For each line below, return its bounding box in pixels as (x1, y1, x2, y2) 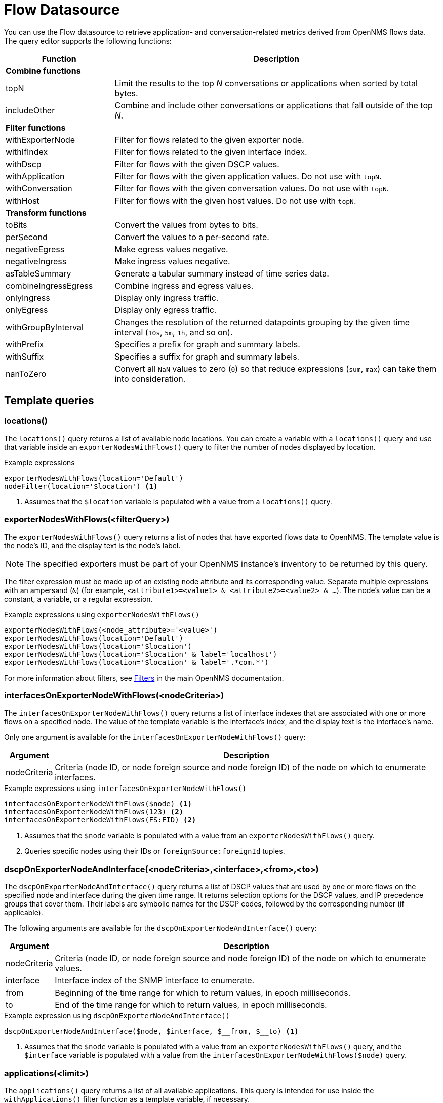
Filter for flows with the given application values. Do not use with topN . (114, 171, 382, 181)
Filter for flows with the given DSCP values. (114, 159, 279, 169)
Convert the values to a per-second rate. (114, 231, 269, 242)
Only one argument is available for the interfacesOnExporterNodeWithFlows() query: (4, 733, 306, 742)
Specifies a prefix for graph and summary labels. (114, 339, 300, 349)
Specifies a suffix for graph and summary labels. (114, 351, 300, 362)
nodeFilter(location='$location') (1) (4, 482, 158, 490)
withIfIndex (6, 146, 48, 157)
